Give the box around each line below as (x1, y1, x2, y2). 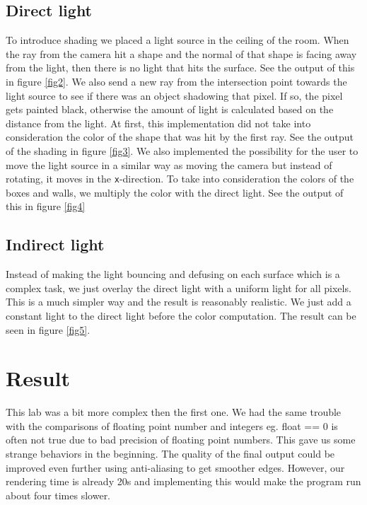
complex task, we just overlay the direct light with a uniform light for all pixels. (6, 280, 351, 295)
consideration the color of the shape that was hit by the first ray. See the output (6, 129, 354, 144)
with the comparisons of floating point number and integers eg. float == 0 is (6, 418, 338, 433)
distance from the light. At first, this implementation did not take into (6, 115, 311, 130)
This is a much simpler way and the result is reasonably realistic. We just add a (6, 294, 351, 309)
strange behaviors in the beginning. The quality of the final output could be (6, 446, 335, 461)
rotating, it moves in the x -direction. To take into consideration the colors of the (6, 171, 354, 186)
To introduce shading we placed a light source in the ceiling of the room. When (6, 33, 349, 47)
